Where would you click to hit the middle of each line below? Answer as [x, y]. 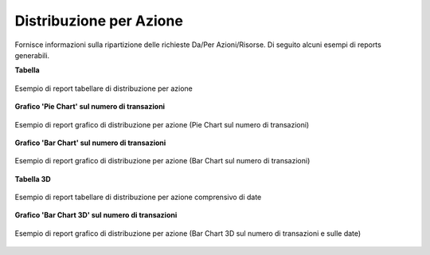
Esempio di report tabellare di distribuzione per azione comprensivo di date [138, 197]
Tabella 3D [33, 178]
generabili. [32, 55]
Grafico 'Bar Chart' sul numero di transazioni [90, 143]
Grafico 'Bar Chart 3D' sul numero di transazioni [96, 215]
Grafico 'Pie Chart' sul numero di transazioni [90, 107]
